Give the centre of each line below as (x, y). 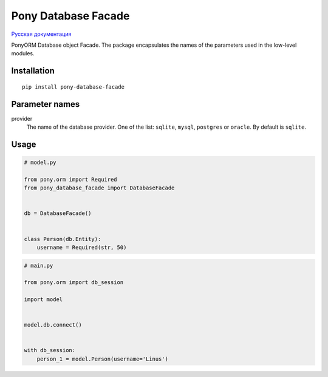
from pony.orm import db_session (74, 283)
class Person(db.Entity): (63, 239)
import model (43, 300)
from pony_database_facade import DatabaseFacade (99, 188)
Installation (33, 71)
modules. (23, 53)
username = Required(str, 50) (82, 247)
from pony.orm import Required (71, 179)
